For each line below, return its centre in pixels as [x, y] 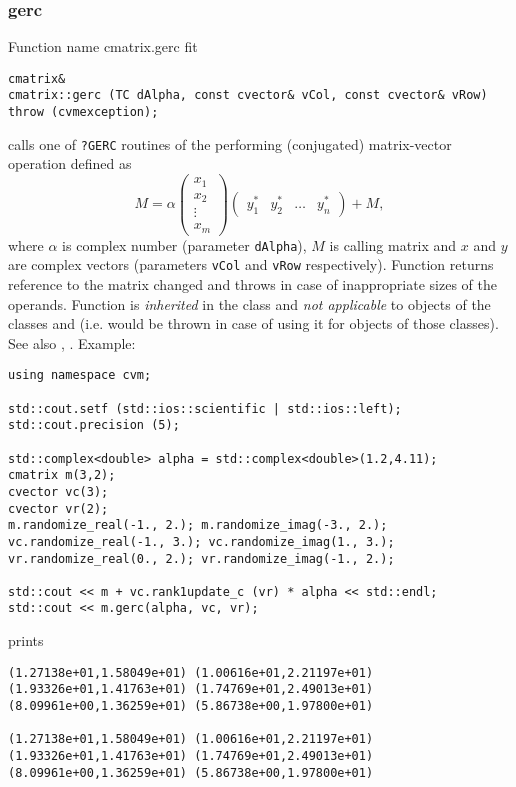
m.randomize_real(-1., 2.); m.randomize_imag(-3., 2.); [198, 525]
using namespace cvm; [80, 375]
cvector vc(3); [58, 491]
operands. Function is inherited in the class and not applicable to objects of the [249, 303]
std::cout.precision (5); [94, 425]
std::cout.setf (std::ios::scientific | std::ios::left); [205, 408]
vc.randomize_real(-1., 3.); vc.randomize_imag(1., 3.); [201, 541]
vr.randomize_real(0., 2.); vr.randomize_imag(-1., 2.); [201, 558]
